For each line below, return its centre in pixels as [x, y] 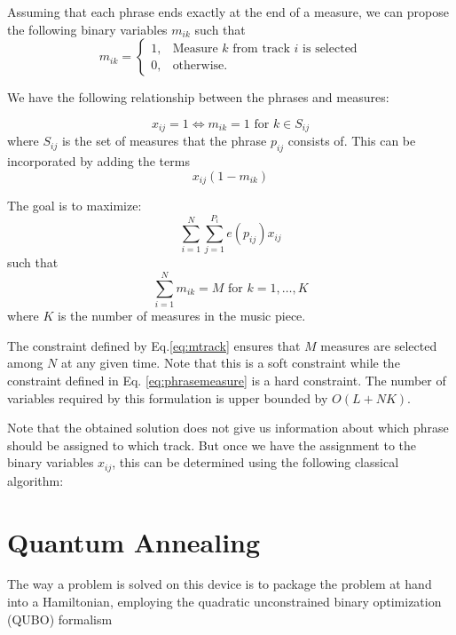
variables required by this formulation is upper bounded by [168, 397]
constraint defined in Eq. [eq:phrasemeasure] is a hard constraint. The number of [227, 380]
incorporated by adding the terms [98, 161]
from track [261, 48]
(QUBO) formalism [60, 619]
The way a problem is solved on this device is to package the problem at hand [220, 584]
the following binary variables [87, 29]
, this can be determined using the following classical [256, 462]
